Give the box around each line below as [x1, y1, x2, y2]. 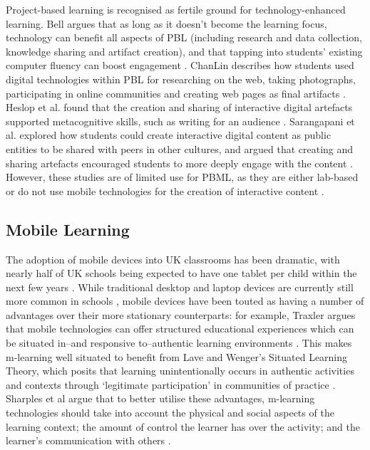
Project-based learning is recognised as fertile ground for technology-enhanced [6, 2, 346, 16]
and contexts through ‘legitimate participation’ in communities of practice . [6, 377, 336, 392]
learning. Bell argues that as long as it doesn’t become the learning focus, [6, 16, 327, 31]
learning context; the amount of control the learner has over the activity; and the [6, 419, 360, 434]
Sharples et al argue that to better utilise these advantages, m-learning [6, 391, 315, 406]
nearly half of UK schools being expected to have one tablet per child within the [6, 266, 357, 281]
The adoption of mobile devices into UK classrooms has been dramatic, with [6, 251, 340, 266]
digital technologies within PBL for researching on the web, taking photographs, [6, 71, 356, 86]
